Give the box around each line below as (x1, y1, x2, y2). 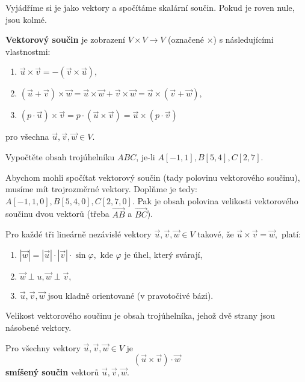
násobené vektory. (5, 321, 72, 333)
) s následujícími (213, 33, 274, 46)
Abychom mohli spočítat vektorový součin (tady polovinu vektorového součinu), (5, 171, 300, 183)
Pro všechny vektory (5, 341, 81, 354)
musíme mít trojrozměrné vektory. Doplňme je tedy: (5, 183, 197, 195)
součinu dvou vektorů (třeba (5, 207, 109, 220)
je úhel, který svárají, (124, 248, 203, 260)
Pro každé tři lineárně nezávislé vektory (5, 228, 152, 240)
